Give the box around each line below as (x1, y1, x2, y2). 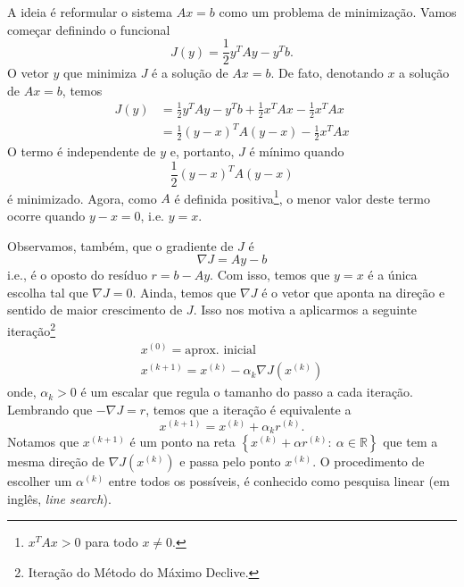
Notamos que (7, 432, 79, 451)
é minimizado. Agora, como (7, 189, 157, 207)
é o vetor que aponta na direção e (261, 282, 445, 301)
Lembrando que (7, 399, 93, 418)
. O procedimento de (312, 452, 425, 471)
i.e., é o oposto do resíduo (7, 265, 147, 284)
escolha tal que (7, 282, 88, 301)
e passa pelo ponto (179, 452, 281, 471)
